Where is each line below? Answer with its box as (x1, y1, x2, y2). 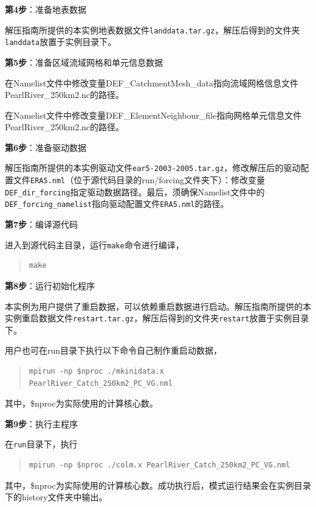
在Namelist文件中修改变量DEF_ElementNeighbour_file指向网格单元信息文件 (5, 108, 302, 121)
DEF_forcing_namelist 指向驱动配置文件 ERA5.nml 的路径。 (5, 197, 229, 210)
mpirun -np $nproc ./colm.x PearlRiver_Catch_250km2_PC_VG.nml (29, 461, 290, 469)
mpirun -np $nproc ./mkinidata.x (29, 366, 164, 376)
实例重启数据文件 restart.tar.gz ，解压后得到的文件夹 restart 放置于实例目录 (5, 312, 309, 324)
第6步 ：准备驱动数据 (5, 141, 87, 153)
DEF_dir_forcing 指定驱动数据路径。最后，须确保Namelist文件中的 (5, 185, 265, 198)
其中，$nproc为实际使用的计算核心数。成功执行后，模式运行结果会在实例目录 (5, 478, 311, 491)
